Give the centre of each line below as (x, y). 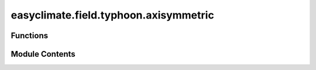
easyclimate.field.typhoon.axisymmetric (113, 15)
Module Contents (43, 54)
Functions (30, 36)
